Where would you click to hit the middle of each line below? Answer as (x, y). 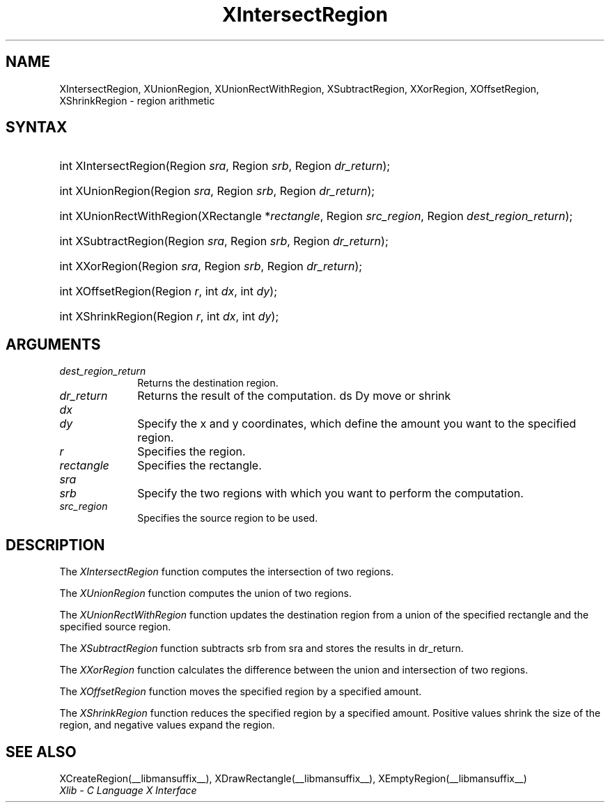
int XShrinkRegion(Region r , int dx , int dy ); (169, 317)
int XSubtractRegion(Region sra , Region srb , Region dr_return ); (224, 241)
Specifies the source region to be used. (228, 518)
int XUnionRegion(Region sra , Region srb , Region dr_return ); (217, 191)
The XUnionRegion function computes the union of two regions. (205, 593)
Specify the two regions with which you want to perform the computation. (330, 494)
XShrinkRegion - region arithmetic (137, 100)
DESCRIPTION (55, 545)
